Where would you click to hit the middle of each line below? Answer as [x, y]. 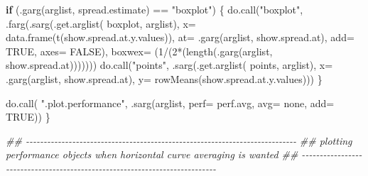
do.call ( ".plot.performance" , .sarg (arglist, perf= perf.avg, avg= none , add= [170, 103]
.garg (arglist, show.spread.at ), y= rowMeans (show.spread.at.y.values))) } [164, 78]
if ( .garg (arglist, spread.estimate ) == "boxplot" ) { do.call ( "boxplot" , [155, 9]
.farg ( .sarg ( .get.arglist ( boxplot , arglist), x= [101, 23]
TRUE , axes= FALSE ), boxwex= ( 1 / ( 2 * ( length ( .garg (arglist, [139, 51]
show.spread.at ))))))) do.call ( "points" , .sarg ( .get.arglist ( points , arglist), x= [169, 65]
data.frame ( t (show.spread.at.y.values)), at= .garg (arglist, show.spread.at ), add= [180, 37]
